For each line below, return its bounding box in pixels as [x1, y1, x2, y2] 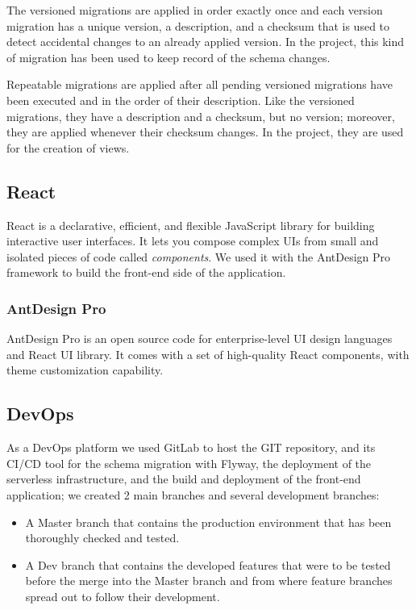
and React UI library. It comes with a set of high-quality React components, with [6, 345, 410, 362]
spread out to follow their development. [25, 587, 220, 604]
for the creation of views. [6, 139, 130, 156]
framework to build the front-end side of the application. [6, 264, 286, 281]
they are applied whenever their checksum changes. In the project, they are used [6, 123, 404, 140]
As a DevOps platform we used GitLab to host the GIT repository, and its [6, 439, 376, 456]
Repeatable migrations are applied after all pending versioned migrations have [6, 76, 393, 93]
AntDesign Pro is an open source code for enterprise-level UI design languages [6, 330, 393, 347]
